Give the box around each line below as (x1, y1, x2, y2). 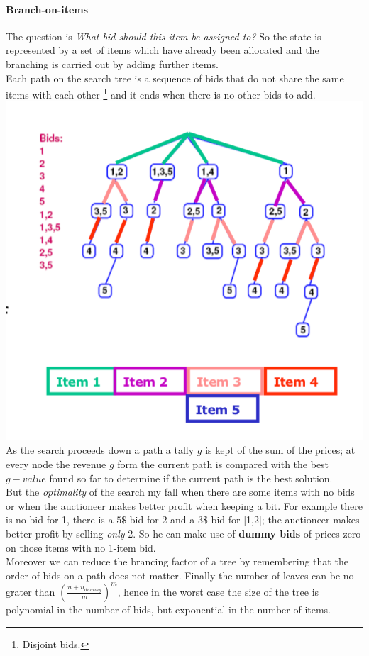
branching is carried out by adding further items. (6, 56, 219, 71)
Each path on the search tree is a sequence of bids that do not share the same (6, 70, 344, 85)
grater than (6, 584, 55, 599)
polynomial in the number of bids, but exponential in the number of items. (6, 601, 331, 616)
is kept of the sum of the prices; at (205, 443, 356, 457)
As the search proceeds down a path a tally (6, 443, 194, 457)
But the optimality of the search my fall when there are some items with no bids (6, 484, 355, 499)
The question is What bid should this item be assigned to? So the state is (6, 28, 321, 43)
